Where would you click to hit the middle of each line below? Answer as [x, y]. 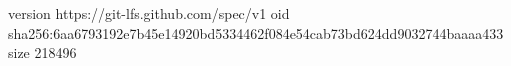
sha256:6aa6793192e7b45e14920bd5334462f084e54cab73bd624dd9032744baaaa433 [256, 32]
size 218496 [42, 52]
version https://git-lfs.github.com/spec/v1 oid [149, 13]
